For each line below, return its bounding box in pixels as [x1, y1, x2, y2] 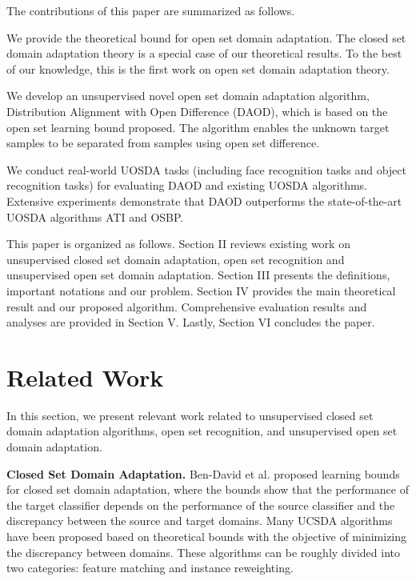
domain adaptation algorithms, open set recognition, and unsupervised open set [6, 423, 398, 439]
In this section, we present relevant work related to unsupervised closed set [6, 407, 374, 423]
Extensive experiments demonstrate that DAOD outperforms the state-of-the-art [6, 192, 402, 209]
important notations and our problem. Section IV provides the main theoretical [6, 282, 396, 299]
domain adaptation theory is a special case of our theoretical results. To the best [6, 45, 402, 62]
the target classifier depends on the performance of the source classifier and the [6, 496, 395, 513]
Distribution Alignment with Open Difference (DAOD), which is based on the [6, 102, 388, 119]
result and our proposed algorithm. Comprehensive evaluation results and [6, 298, 367, 315]
